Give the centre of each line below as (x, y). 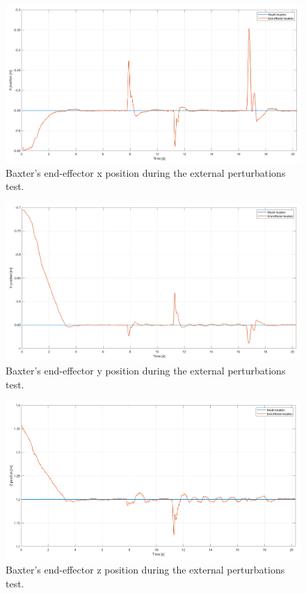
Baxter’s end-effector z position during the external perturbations (145, 570)
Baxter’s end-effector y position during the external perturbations (146, 371)
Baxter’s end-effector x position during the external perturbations (146, 172)
